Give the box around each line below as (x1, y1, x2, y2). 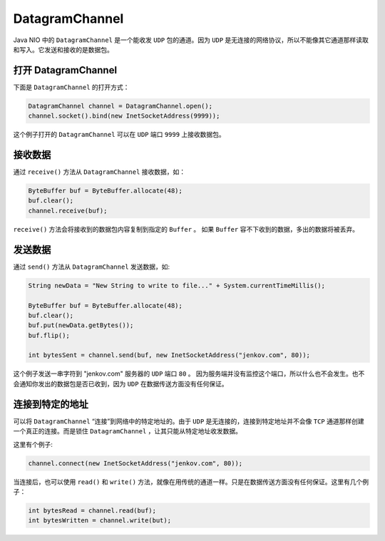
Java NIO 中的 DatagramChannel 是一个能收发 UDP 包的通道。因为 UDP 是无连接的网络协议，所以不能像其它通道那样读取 (13, 36, 369, 44)
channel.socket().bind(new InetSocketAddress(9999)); (28, 112, 220, 120)
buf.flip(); (28, 331, 71, 339)
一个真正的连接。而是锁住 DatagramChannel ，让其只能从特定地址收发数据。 (13, 427, 242, 436)
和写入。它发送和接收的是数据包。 (13, 45, 113, 53)
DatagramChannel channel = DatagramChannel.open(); (28, 102, 213, 110)
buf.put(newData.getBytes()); (28, 321, 134, 329)
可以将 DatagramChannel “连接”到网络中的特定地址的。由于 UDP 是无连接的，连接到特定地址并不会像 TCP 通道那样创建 (13, 417, 364, 426)
